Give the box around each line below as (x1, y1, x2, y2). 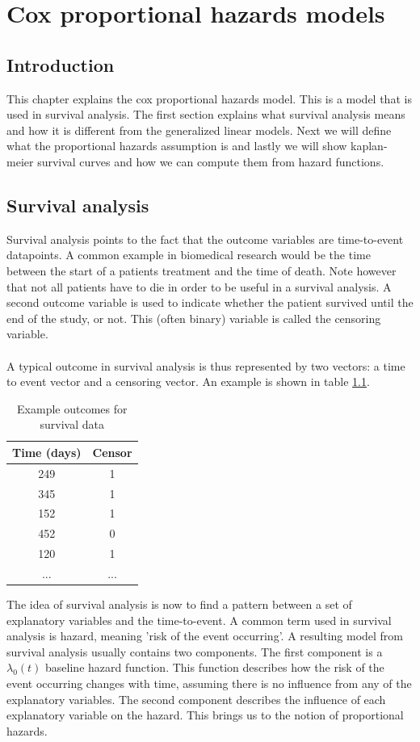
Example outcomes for (17, 400, 128, 417)
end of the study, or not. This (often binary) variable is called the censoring (6, 309, 381, 326)
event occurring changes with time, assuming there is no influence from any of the (6, 675, 412, 691)
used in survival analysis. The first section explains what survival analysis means (6, 106, 405, 123)
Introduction (6, 52, 115, 77)
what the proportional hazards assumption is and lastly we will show (6, 137, 347, 154)
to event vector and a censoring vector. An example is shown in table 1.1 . (6, 373, 370, 390)
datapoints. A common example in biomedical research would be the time (6, 246, 371, 263)
